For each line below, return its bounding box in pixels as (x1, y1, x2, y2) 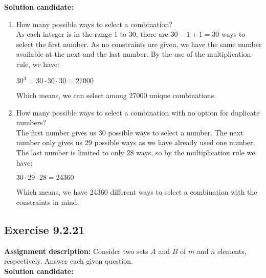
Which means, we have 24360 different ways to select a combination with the (16, 187, 257, 197)
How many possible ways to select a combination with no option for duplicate (16, 107, 260, 118)
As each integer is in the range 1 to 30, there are (16, 29, 168, 39)
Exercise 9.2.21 (4, 221, 85, 237)
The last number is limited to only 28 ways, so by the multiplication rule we (16, 147, 255, 158)
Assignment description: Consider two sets (4, 245, 148, 256)
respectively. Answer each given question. (4, 256, 133, 266)
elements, (217, 245, 247, 256)
